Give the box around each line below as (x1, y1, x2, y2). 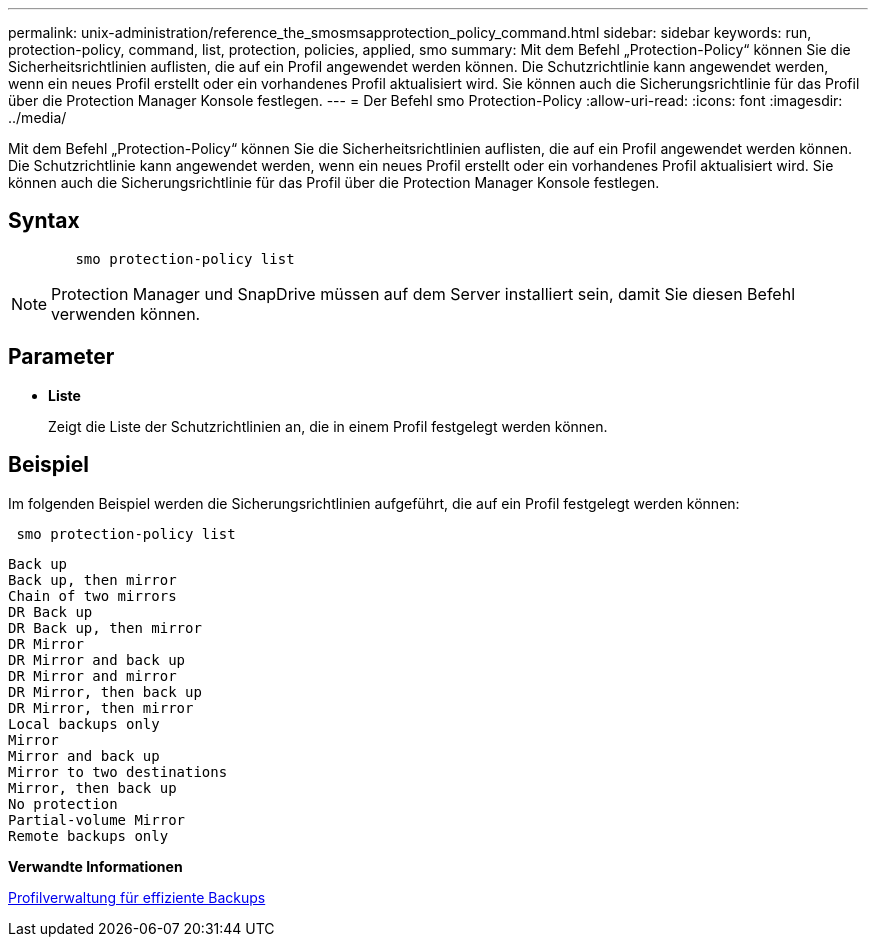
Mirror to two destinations (8, 763, 228, 780)
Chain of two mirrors (8, 587, 177, 604)
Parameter (8, 344, 115, 370)
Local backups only (8, 715, 160, 732)
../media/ (8, 109, 67, 126)
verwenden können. (51, 303, 201, 324)
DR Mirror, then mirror (8, 699, 194, 716)
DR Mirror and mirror (8, 667, 177, 684)
